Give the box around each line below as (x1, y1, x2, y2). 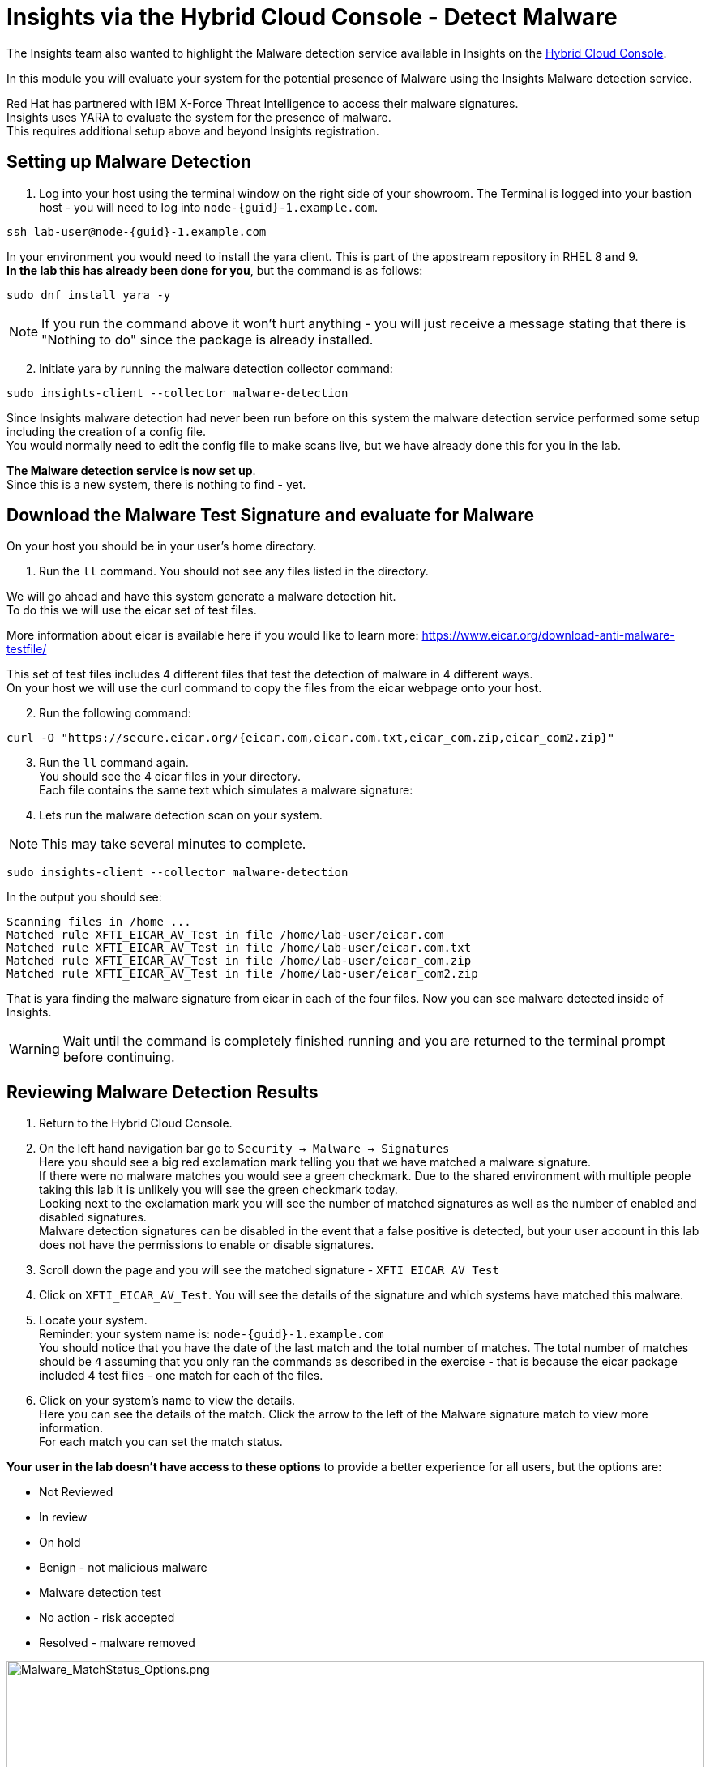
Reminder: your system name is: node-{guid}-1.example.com (39, 1327, 384, 1341)
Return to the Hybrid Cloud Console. (39, 1116, 233, 1131)
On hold (39, 1535, 81, 1550)
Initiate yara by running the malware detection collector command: (39, 361, 393, 375)
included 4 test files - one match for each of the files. (39, 1368, 323, 1383)
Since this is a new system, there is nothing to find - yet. (6, 477, 306, 491)
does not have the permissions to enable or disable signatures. (39, 1238, 374, 1252)
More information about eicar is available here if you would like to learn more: (6, 628, 419, 643)
